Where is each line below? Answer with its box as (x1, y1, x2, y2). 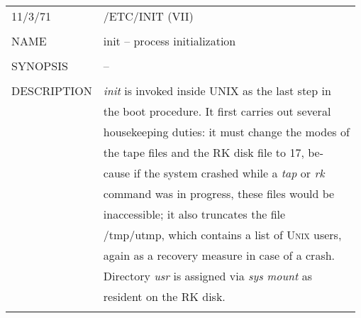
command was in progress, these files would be (103, 185, 335, 202)
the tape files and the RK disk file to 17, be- (103, 144, 323, 160)
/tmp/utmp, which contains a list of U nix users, (103, 226, 342, 243)
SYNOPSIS (11, 57, 68, 74)
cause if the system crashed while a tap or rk (103, 165, 325, 181)
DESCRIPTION (11, 82, 92, 99)
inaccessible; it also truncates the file (103, 206, 286, 222)
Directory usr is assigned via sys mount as (103, 268, 313, 284)
